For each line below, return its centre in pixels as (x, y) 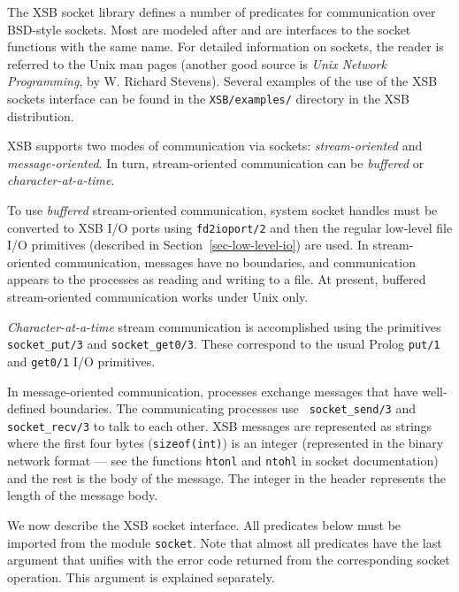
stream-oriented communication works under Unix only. (158, 297)
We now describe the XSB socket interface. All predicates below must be (204, 524)
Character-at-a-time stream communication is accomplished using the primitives (224, 326)
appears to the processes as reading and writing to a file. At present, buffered (217, 279)
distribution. (41, 115)
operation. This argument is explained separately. (141, 577)
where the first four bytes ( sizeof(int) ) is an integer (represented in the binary (226, 443)
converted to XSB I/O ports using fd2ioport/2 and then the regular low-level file (230, 227)
